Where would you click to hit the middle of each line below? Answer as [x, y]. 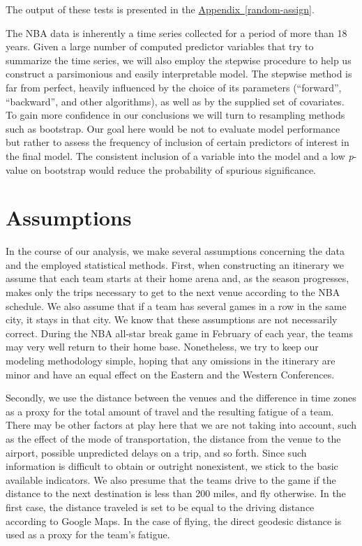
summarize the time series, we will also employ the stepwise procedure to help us [179, 60]
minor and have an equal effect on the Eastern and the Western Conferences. [170, 374]
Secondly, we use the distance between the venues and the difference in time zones [181, 398]
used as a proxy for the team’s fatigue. [88, 534]
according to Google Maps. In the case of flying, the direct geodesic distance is [174, 521]
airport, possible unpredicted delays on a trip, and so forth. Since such [156, 452]
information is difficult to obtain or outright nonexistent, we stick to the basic [172, 466]
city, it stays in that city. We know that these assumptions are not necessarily [172, 319]
